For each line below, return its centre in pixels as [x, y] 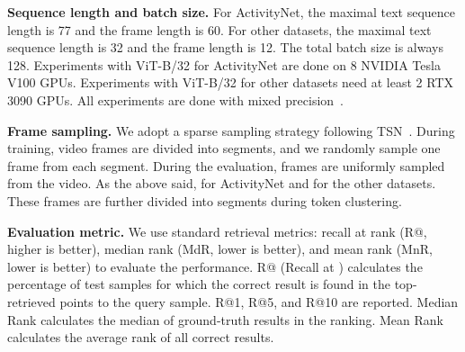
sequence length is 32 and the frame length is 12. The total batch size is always [225, 47]
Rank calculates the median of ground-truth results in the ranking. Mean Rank [225, 319]
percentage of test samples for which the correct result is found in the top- [212, 284]
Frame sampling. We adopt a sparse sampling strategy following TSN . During [231, 130]
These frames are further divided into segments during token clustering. [205, 200]
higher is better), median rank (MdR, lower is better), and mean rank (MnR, [220, 249]
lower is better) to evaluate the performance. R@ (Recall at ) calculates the [215, 266]
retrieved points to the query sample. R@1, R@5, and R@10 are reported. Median [233, 301]
